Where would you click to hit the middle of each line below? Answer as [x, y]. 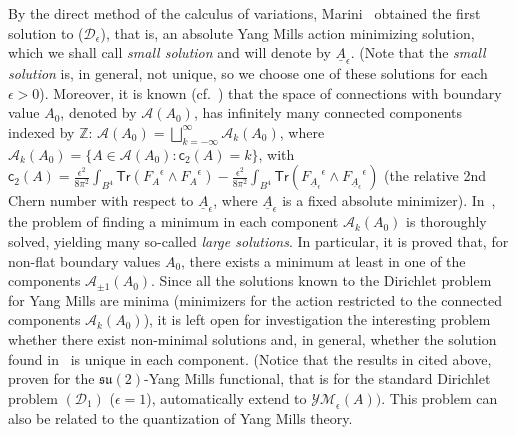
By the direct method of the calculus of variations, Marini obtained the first [244, 13]
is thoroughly [446, 221]
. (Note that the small [418, 52]
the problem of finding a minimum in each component [173, 221]
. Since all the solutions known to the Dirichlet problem [321, 280]
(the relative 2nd [435, 175]
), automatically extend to [226, 397]
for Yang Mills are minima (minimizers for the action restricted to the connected [255, 299]
